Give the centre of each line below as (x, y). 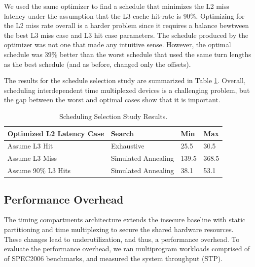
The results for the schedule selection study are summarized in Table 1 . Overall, (125, 80)
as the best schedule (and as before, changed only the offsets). (97, 64)
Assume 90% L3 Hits (39, 170)
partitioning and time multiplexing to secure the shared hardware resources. (119, 229)
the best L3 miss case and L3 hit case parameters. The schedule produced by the (126, 35)
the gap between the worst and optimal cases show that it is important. (112, 100)
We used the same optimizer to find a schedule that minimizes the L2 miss (117, 6)
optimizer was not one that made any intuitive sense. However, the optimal (118, 44)
